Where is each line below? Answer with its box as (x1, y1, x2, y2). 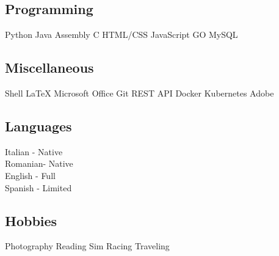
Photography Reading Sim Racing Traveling (5, 240, 170, 252)
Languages (5, 116, 72, 135)
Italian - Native (5, 145, 63, 158)
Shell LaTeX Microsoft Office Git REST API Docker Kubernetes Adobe (5, 87, 274, 99)
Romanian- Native (5, 157, 73, 170)
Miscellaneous (5, 58, 94, 77)
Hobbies (5, 211, 57, 230)
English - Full (5, 169, 56, 181)
